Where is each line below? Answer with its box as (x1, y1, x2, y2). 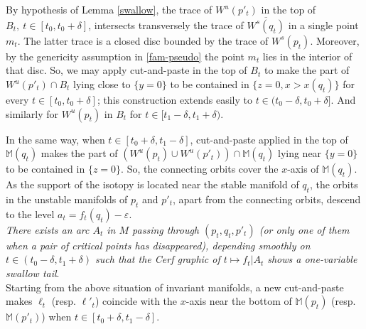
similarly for (6, 106, 59, 121)
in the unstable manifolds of (6, 191, 128, 206)
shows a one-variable (267, 252, 357, 266)
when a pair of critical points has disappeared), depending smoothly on (6, 237, 311, 252)
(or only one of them (259, 222, 350, 237)
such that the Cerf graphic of (95, 252, 220, 266)
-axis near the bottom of (185, 293, 292, 308)
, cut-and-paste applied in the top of (190, 131, 348, 146)
